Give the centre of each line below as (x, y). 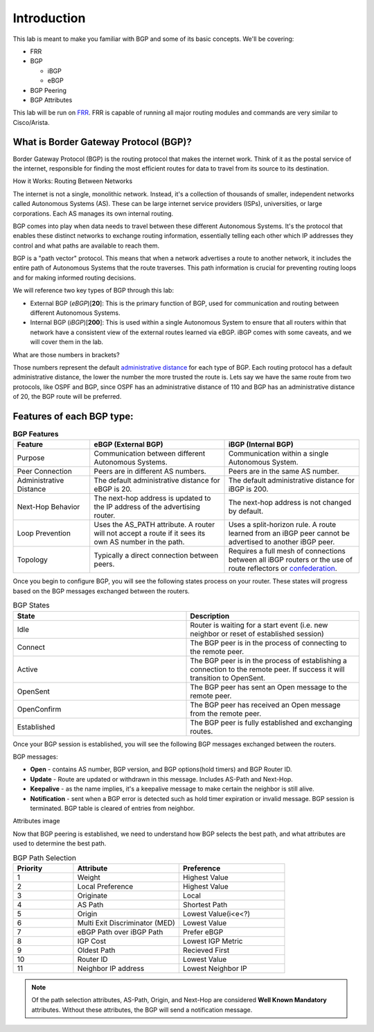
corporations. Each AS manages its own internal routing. (93, 213)
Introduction (49, 18)
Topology (33, 560)
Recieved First (206, 950)
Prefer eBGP (203, 931)
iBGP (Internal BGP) (261, 445)
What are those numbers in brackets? (66, 354)
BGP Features (36, 434)
